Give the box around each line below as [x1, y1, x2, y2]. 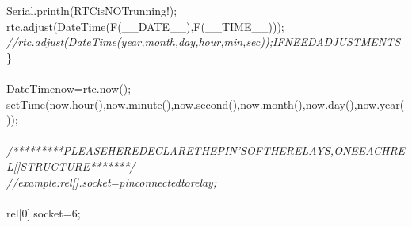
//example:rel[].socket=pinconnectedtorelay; [6, 173, 217, 190]
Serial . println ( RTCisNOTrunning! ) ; [6, 2, 177, 18]
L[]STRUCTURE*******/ [6, 157, 135, 174]
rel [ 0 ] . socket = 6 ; [6, 204, 81, 221]
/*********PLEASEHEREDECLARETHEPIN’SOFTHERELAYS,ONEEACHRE [6, 142, 406, 159]
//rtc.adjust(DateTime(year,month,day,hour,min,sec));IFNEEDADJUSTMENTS [6, 33, 401, 50]
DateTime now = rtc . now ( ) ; [6, 79, 132, 96]
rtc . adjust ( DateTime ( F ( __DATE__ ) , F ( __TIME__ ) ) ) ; [6, 17, 284, 34]
